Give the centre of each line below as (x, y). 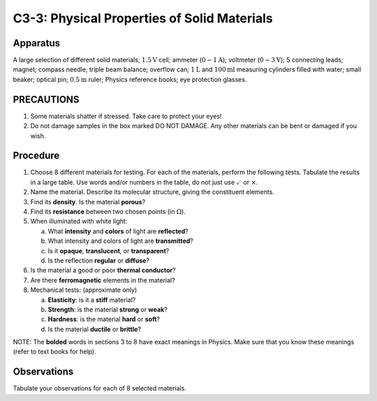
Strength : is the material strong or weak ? (108, 309)
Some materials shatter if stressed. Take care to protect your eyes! (126, 116)
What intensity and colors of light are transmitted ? (120, 241)
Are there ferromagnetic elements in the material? (103, 280)
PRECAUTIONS (46, 99)
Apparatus (37, 43)
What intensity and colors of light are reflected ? (118, 231)
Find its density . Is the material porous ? (88, 202)
